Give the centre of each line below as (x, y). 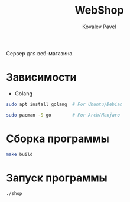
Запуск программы (57, 178)
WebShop (99, 10)
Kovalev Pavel (99, 27)
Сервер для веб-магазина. (40, 53)
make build (19, 154)
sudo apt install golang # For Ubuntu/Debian (64, 104)
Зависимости (41, 77)
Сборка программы (58, 138)
